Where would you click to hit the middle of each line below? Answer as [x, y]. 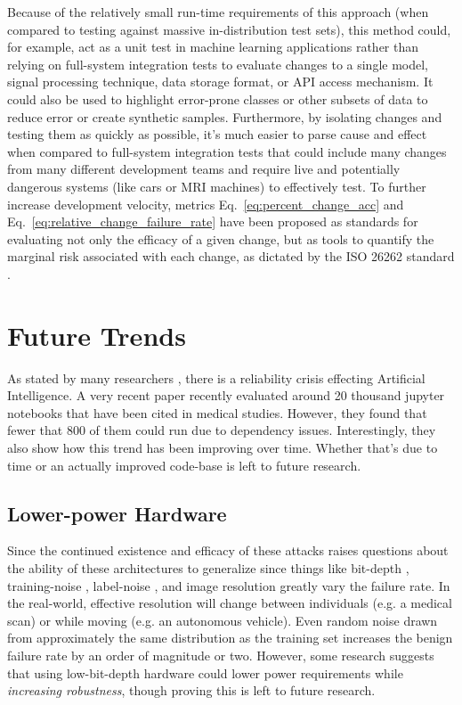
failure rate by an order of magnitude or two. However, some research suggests [221, 655]
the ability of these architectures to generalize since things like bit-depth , [208, 567]
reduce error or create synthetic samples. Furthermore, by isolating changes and [225, 116]
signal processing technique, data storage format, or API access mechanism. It [220, 82]
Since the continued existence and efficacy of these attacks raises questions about [228, 550]
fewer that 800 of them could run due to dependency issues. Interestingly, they [222, 430]
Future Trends [97, 335]
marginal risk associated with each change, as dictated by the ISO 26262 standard [231, 256]
